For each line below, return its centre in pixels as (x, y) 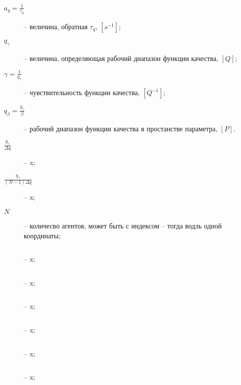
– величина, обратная (56, 26)
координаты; (42, 235)
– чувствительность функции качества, (82, 92)
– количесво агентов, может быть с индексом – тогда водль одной (123, 225)
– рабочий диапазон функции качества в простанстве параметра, (121, 128)
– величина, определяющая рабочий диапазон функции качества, (121, 58)
